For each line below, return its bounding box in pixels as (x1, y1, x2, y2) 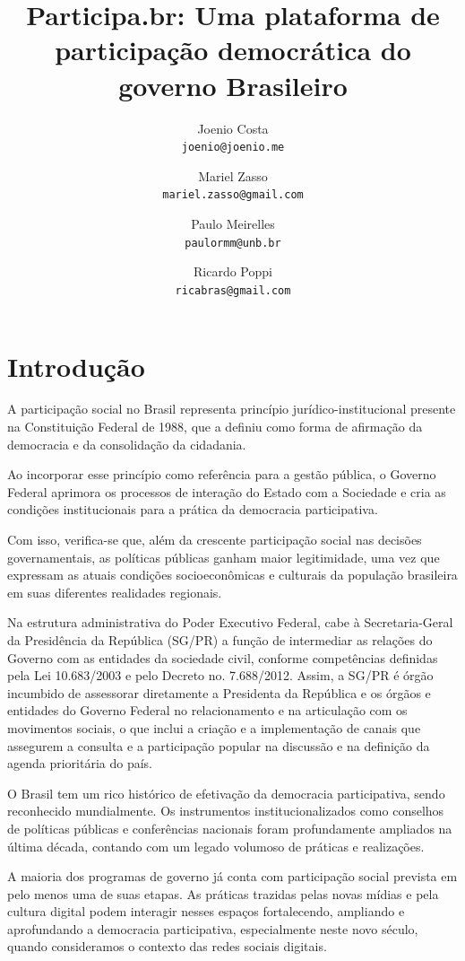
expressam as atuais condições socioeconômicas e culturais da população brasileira (7, 565, 458, 584)
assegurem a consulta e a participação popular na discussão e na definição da (7, 736, 430, 755)
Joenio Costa (197, 118, 269, 137)
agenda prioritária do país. (7, 754, 153, 773)
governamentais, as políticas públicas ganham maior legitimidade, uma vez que (7, 547, 440, 566)
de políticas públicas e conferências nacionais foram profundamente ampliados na (7, 818, 452, 837)
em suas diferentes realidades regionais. (7, 582, 222, 601)
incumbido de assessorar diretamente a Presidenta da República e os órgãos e (7, 683, 431, 702)
